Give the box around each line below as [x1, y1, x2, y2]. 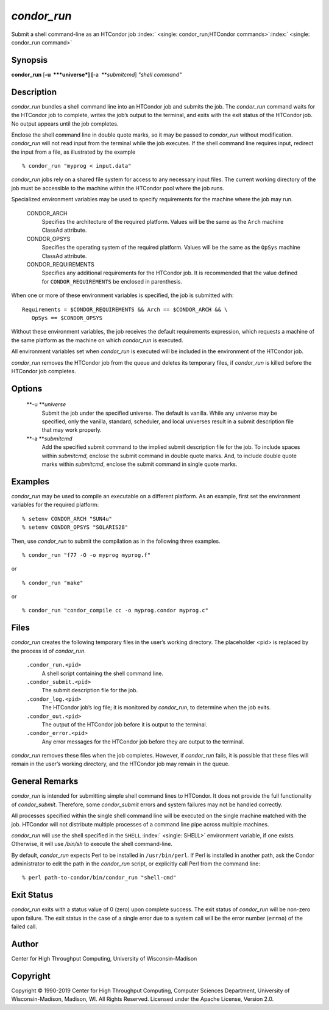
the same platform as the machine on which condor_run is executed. [11, 336, 183, 344]
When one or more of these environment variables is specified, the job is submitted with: [11, 292, 234, 299]
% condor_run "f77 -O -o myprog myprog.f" [22, 551, 151, 558]
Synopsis [11, 55, 48, 65]
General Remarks [11, 776, 79, 787]
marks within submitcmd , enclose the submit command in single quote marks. [41, 460, 238, 468]
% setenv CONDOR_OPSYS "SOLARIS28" [22, 524, 129, 531]
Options [11, 383, 43, 393]
